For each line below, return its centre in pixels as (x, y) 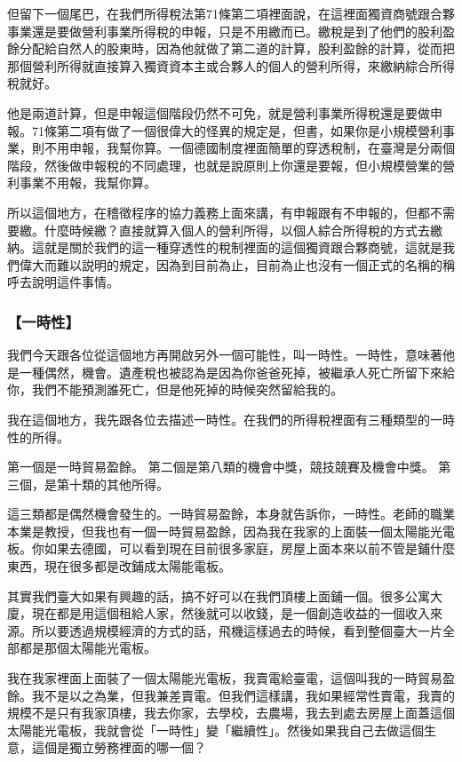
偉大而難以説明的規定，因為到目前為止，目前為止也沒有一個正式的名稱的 (231, 264)
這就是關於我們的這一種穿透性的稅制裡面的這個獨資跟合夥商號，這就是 (237, 247)
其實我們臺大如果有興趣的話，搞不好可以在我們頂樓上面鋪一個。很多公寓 (219, 595)
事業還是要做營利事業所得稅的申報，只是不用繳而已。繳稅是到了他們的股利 (225, 31)
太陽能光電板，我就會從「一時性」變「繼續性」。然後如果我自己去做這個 (215, 730)
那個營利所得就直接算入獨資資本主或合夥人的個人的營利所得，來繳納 (206, 65)
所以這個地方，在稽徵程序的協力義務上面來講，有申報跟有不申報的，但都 (219, 212)
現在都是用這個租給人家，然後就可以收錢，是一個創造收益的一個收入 (231, 613)
